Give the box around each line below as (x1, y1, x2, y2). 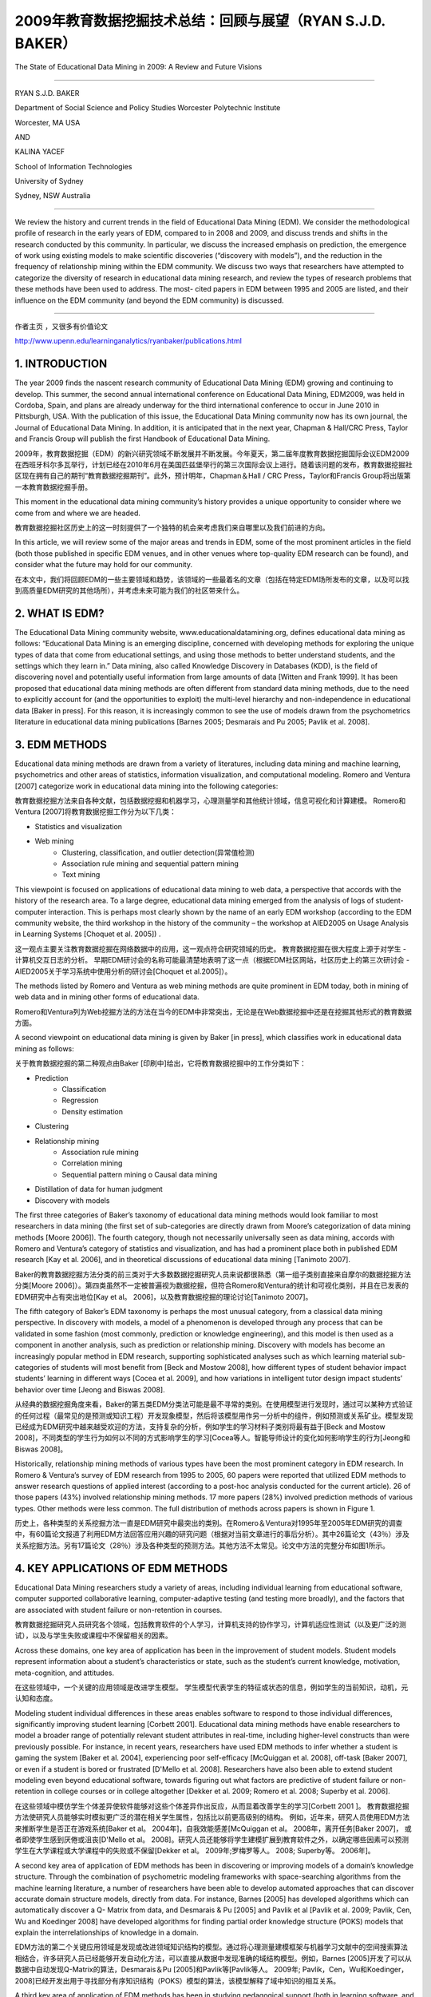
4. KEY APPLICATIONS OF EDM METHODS (14, 1562, 228, 1575)
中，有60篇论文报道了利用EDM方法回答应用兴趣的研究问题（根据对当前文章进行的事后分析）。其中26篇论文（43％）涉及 (14, 1530, 410, 1539)
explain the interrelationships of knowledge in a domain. (14, 1928, 199, 1937)
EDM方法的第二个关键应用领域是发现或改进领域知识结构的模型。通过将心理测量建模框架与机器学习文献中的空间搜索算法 (14, 1942, 409, 1952)
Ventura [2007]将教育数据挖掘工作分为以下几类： (14, 807, 177, 816)
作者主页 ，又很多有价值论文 (14, 321, 108, 331)
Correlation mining (61, 1158, 123, 1168)
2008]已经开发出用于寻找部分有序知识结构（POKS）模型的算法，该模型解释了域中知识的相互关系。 (14, 1975, 341, 1985)
